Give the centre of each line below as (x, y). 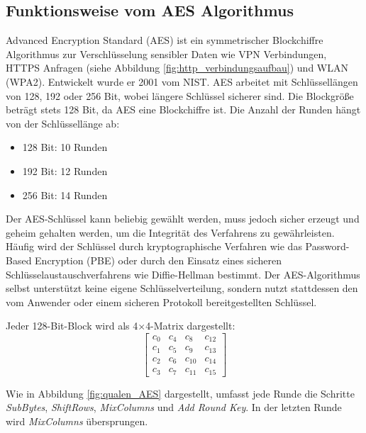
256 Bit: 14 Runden (65, 195)
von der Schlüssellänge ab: (63, 123)
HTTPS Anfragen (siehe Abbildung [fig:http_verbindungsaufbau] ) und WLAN (177, 68)
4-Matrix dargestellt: (190, 326)
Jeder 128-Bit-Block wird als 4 (72, 326)
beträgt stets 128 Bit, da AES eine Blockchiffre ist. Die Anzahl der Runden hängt (183, 109)
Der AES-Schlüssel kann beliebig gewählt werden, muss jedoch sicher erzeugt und (183, 219)
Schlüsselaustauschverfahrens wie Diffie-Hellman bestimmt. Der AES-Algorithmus (183, 274)
